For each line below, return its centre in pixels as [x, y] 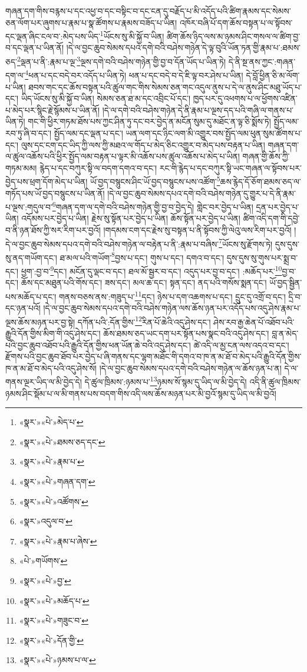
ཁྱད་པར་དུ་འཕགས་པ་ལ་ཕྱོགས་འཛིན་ [245, 98]
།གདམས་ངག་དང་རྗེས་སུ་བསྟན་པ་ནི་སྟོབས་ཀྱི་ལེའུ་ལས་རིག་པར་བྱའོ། [197, 229]
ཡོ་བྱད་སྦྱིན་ [286, 283]
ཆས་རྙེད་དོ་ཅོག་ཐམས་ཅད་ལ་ [260, 181]
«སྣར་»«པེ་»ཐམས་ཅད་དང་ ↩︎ [62, 441]
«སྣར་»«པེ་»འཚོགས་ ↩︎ [54, 501]
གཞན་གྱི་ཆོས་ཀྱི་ [266, 156]
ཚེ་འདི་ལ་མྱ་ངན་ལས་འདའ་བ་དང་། [241, 345]
